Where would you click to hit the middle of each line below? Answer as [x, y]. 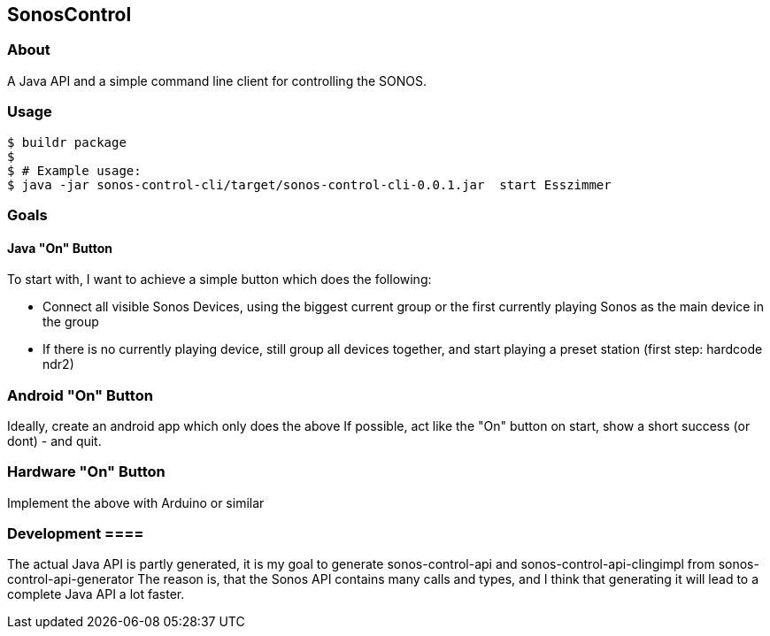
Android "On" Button [80, 395]
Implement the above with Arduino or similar [136, 502]
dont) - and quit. [54, 441]
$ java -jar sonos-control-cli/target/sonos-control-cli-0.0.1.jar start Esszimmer [309, 184]
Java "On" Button [60, 248]
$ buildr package [67, 142]
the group [71, 322]
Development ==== [76, 534]
